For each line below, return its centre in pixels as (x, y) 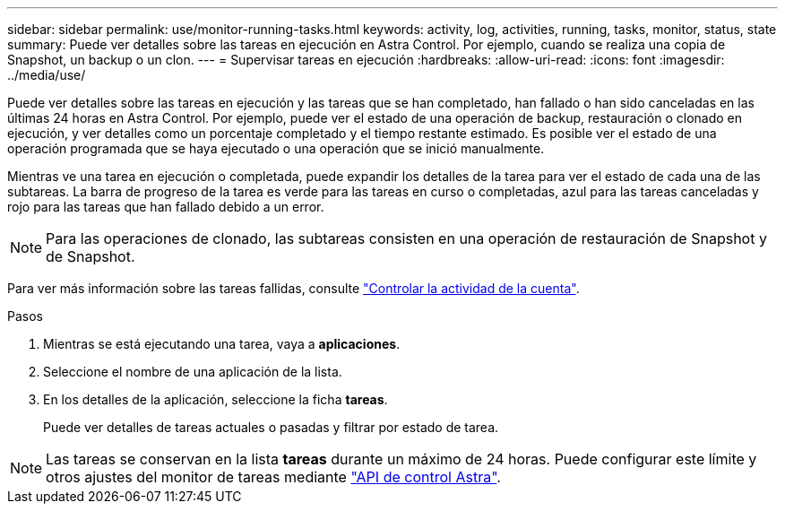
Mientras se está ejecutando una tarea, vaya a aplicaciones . (222, 344)
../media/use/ (47, 75)
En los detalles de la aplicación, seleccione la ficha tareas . (216, 399)
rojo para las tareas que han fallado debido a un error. (166, 207)
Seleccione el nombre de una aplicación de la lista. (193, 372)
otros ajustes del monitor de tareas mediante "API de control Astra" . (273, 477)
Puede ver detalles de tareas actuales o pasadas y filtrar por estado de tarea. (271, 427)
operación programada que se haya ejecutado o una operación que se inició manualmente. (276, 148)
